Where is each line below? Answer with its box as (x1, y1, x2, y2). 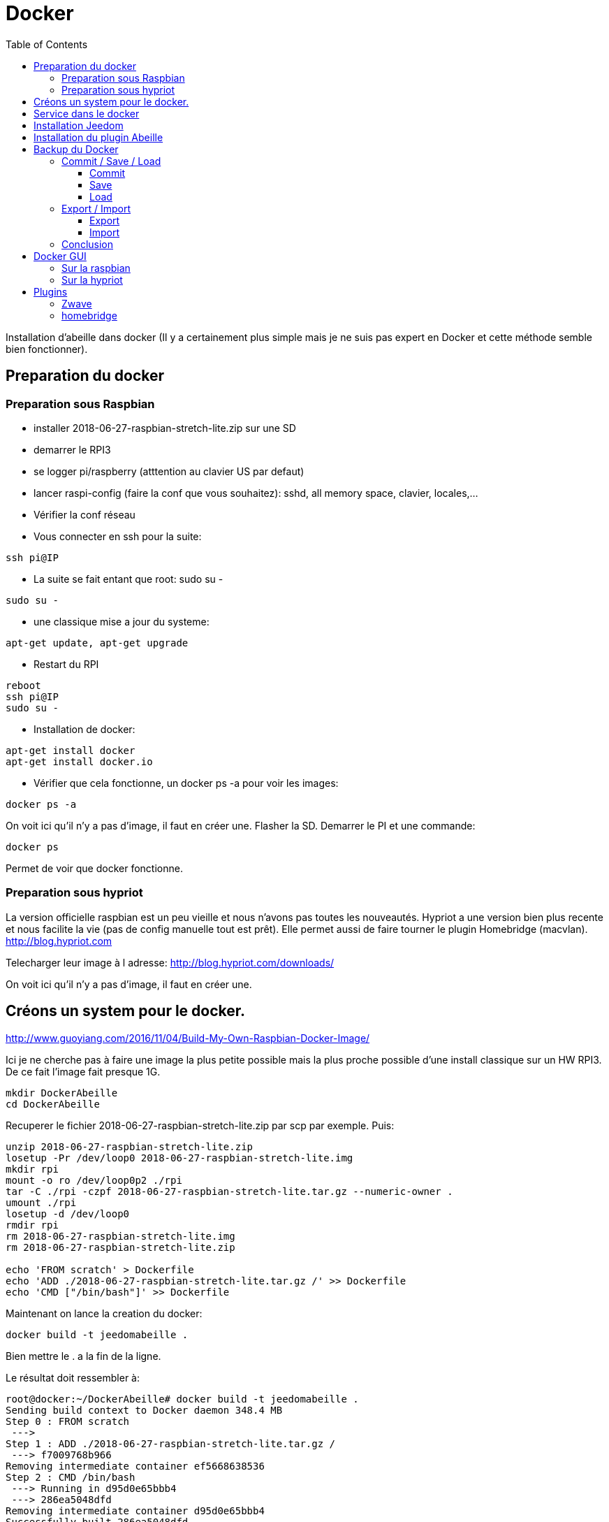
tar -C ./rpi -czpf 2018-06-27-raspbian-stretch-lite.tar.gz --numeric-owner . (6, 1185, 453, 1197)
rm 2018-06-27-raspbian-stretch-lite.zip (6, 1241, 235, 1253)
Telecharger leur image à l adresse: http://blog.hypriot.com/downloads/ (6, 956, 335, 969)
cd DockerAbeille (6, 1098, 100, 1110)
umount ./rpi (6, 1196, 77, 1208)
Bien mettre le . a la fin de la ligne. (6, 1349, 161, 1362)
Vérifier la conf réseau (34, 508, 135, 521)
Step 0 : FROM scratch (6, 1415, 130, 1427)
